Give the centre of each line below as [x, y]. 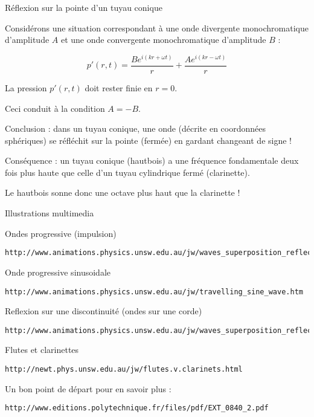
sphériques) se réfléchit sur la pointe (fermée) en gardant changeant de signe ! [148, 140]
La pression [26, 87]
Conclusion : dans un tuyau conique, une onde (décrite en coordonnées [135, 128]
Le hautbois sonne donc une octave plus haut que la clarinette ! [123, 192]
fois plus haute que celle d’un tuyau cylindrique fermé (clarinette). [127, 172]
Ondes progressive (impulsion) [61, 233]
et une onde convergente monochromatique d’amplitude [163, 40]
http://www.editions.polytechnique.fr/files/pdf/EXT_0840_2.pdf [137, 408]
